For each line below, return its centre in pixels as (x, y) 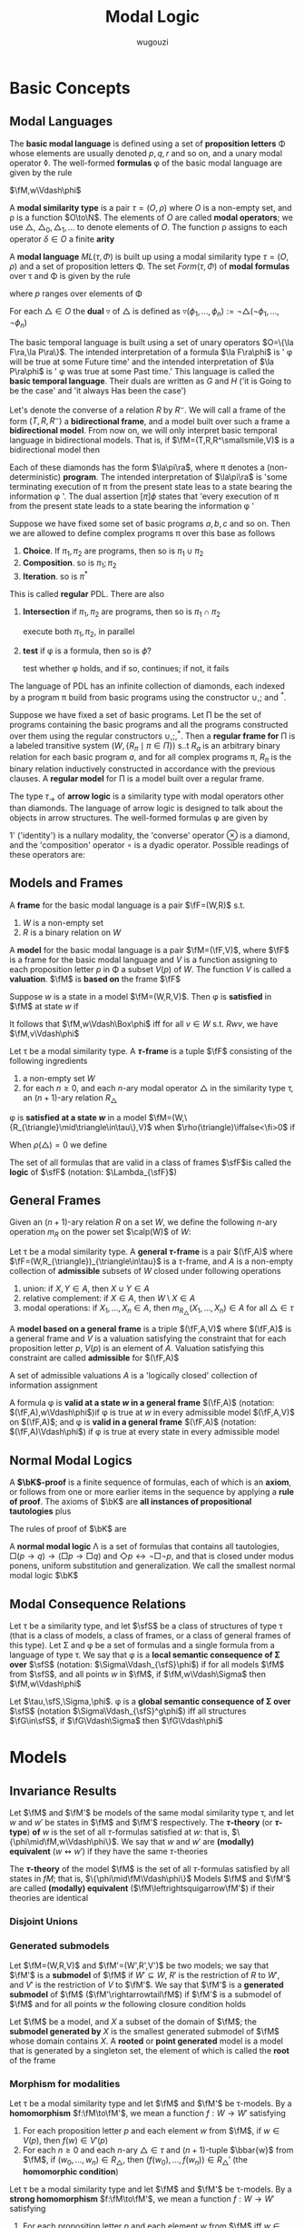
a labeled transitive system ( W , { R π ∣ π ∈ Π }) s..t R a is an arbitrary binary (145, 746)
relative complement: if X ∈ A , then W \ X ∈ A (109, 1298)
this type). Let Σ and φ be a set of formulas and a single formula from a (142, 1645)
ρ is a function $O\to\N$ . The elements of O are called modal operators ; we (151, 217)
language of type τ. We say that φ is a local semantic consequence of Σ (145, 1655)
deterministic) (35, 477)
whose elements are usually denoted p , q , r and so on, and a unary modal (146, 153)
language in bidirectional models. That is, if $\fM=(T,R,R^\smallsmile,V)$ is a (152, 440)
